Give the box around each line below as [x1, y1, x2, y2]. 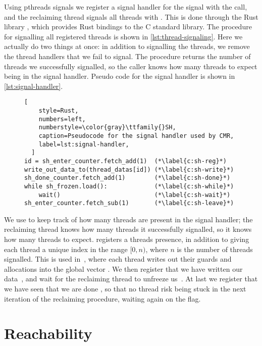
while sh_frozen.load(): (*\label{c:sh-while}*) [24, 182, 234, 190]
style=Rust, [38, 107, 79, 114]
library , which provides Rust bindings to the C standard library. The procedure [4, 21, 252, 32]
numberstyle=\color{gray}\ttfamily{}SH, [38, 124, 176, 131]
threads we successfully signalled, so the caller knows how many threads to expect [4, 61, 257, 71]
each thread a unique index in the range [4, 243, 128, 254]
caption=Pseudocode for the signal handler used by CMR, [38, 132, 234, 139]
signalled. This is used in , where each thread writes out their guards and [4, 254, 232, 264]
